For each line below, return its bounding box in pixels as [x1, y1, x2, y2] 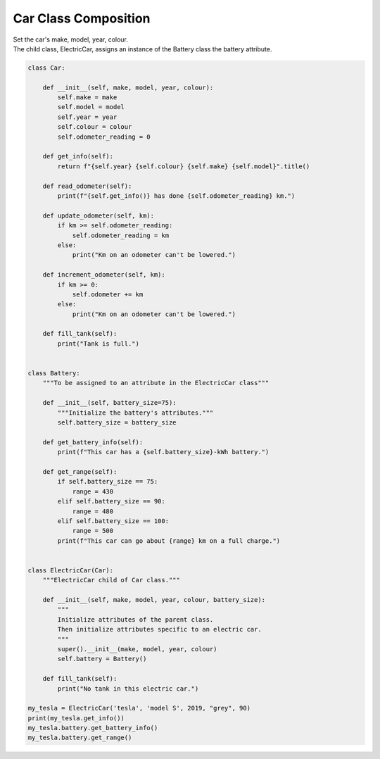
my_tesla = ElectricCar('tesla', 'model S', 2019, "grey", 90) [27, 704, 251, 713]
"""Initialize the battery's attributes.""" [57, 408, 214, 417]
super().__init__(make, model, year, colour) [57, 645, 217, 653]
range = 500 [72, 527, 114, 535]
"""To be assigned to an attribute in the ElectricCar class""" [42, 379, 270, 387]
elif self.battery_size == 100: [57, 517, 169, 525]
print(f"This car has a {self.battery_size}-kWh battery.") [57, 448, 270, 456]
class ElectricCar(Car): [27, 566, 114, 574]
